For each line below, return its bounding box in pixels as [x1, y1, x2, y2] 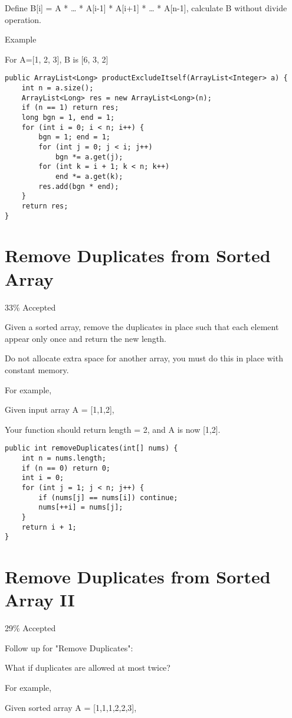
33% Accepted [5, 301, 56, 313]
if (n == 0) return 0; [21, 464, 110, 472]
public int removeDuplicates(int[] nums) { [5, 444, 178, 453]
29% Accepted [5, 622, 56, 634]
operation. [5, 13, 41, 25]
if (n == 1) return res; [21, 103, 119, 112]
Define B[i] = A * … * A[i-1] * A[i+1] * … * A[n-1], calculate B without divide [5, 2, 287, 14]
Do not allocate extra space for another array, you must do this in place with [5, 352, 283, 364]
